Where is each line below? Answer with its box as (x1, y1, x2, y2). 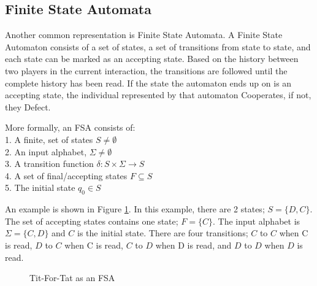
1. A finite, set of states (5, 133, 93, 145)
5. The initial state (5, 181, 75, 194)
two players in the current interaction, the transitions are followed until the (5, 64, 288, 77)
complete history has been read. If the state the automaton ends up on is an (5, 76, 292, 89)
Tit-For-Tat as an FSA (29, 271, 115, 284)
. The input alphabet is (213, 214, 300, 227)
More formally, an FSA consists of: (5, 121, 136, 134)
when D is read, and (155, 238, 232, 251)
